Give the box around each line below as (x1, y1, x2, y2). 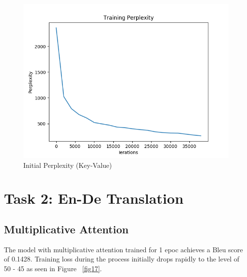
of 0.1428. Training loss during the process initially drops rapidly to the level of (4, 254, 239, 264)
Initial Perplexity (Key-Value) (23, 160, 112, 170)
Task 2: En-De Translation (4, 188, 184, 208)
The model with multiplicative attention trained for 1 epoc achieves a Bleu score (4, 244, 243, 254)
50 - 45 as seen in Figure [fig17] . (4, 263, 102, 273)
